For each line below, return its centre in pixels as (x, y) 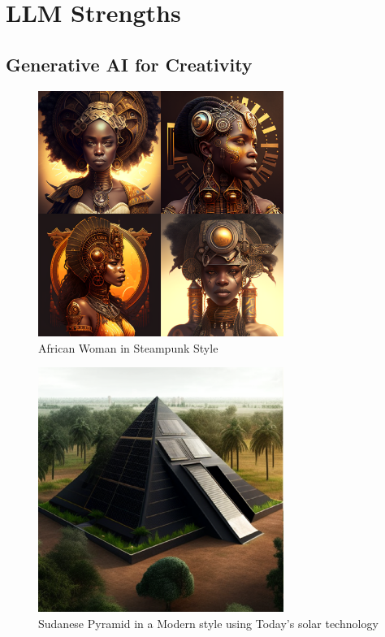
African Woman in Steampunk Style (128, 347)
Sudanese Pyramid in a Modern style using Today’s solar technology (208, 623)
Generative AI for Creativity (129, 64)
